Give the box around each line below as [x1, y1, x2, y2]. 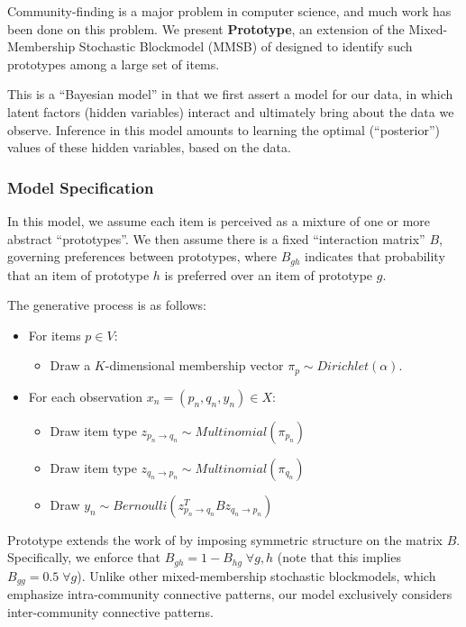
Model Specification [7, 176, 154, 198]
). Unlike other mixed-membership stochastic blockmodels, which [77, 566, 436, 585]
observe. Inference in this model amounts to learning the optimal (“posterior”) [7, 120, 441, 139]
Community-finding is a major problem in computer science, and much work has [7, 2, 452, 20]
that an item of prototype [7, 265, 150, 284]
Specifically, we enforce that [7, 548, 160, 567]
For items [28, 325, 81, 344]
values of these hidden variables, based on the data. [7, 138, 291, 157]
